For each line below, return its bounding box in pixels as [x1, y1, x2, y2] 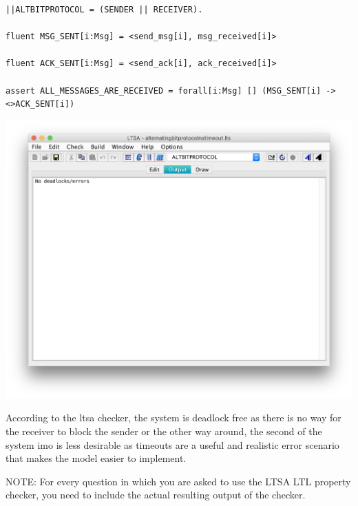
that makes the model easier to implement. [6, 451, 187, 465]
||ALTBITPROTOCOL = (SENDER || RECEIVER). [6, 5, 203, 14]
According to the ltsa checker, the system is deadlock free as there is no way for [6, 410, 341, 425]
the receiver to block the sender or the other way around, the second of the [6, 423, 322, 438]
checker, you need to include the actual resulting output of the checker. [6, 487, 306, 502]
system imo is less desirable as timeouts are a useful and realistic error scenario [6, 437, 339, 452]
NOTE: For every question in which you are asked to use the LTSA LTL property [6, 474, 351, 488]
